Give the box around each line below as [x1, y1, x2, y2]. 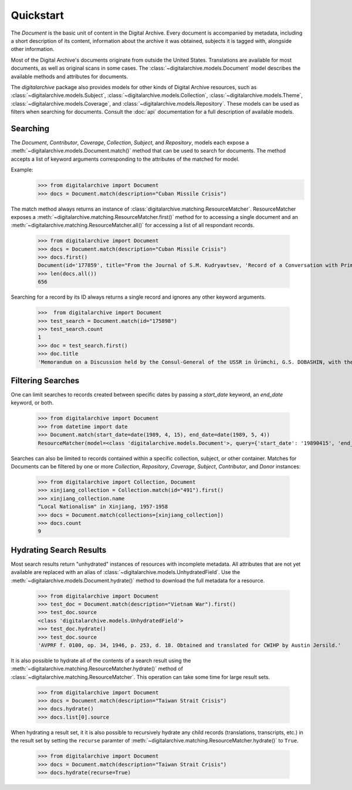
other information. [11, 46, 55, 53]
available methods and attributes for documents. [11, 73, 128, 80]
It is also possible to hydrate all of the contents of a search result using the [11, 657, 191, 664]
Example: [11, 166, 33, 173]
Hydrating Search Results [11, 545, 107, 555]
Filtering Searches [11, 376, 80, 386]
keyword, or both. [11, 399, 54, 406]
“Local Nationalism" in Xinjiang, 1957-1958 [38, 504, 168, 510]
